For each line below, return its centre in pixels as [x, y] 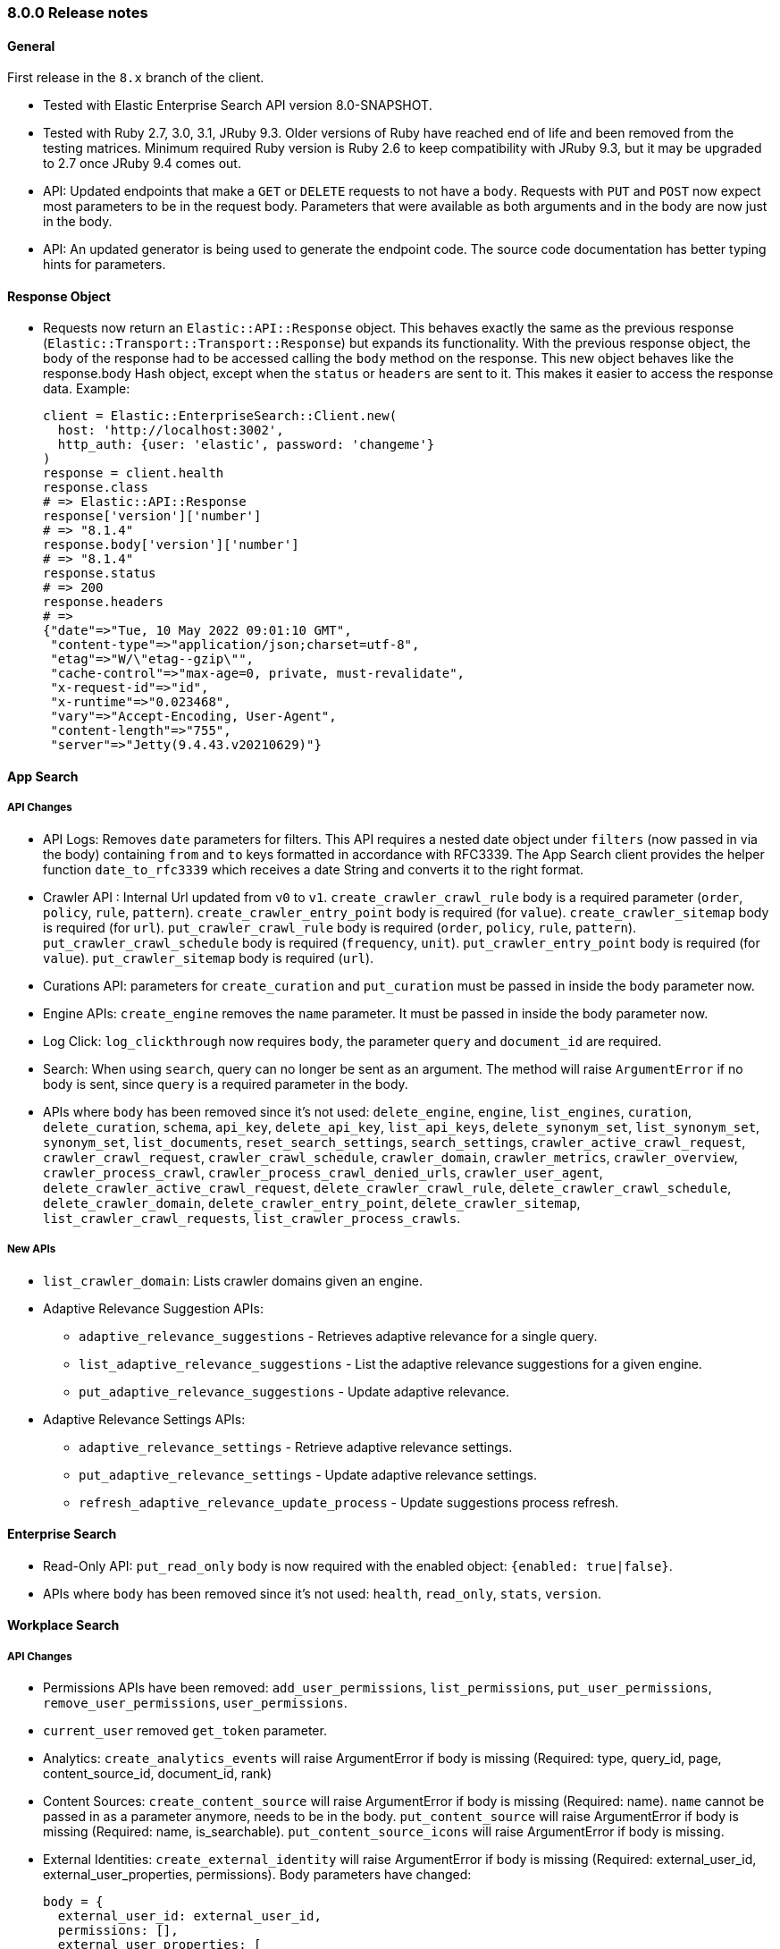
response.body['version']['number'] [171, 545]
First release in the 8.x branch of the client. [136, 78]
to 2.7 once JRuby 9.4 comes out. [142, 164]
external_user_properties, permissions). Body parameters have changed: [257, 1875]
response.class [96, 488]
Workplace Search [63, 1625]
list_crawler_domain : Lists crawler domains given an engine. [233, 1280]
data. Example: [87, 389]
